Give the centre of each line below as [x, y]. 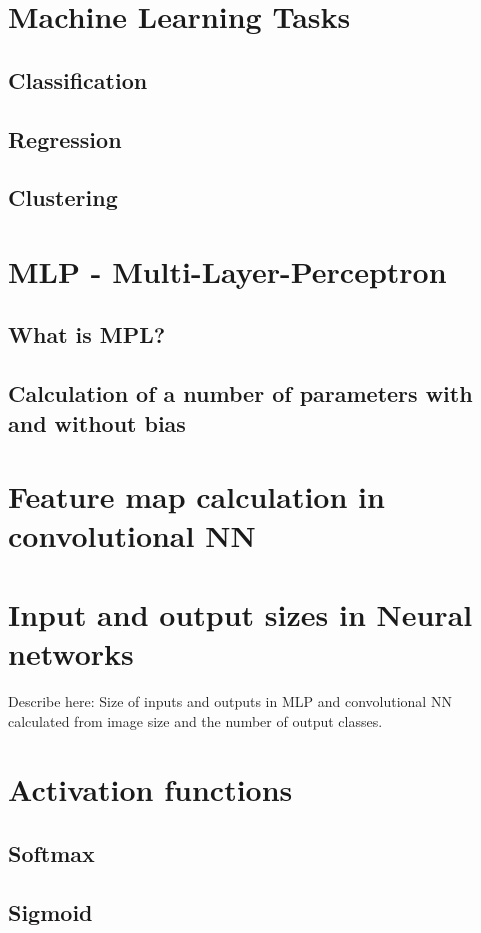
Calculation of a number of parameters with [240, 393]
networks [71, 652]
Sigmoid [50, 911]
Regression [65, 138]
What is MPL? [87, 334]
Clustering [63, 197]
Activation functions [150, 789]
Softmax [51, 852]
